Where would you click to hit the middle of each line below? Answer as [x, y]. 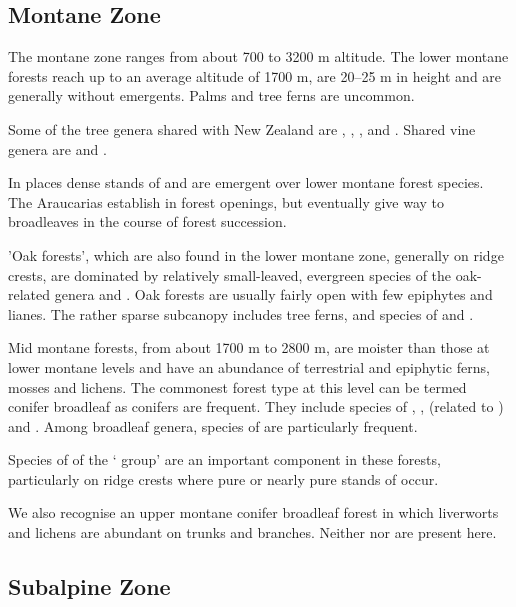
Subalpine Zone [89, 586]
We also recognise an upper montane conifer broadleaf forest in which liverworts [253, 512]
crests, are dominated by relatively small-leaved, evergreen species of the [230, 274]
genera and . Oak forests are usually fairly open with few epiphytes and [273, 294]
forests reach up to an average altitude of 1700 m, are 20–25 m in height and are [255, 75]
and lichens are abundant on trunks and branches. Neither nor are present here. [252, 532]
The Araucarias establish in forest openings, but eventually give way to [226, 201]
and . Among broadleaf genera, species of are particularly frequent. [213, 425]
